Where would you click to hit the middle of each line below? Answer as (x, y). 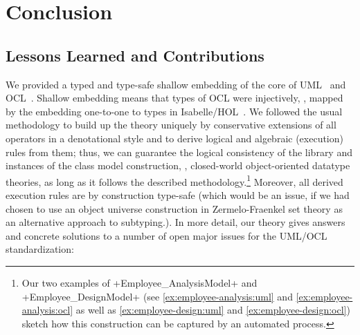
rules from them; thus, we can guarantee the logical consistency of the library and (179, 152)
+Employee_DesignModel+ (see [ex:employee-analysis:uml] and (157, 296)
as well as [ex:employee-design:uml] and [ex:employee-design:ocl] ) (213, 310)
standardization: (40, 249)
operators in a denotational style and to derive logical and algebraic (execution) (174, 138)
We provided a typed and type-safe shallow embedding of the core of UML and (176, 84)
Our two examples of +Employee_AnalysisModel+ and (139, 282)
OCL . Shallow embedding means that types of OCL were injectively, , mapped (174, 98)
